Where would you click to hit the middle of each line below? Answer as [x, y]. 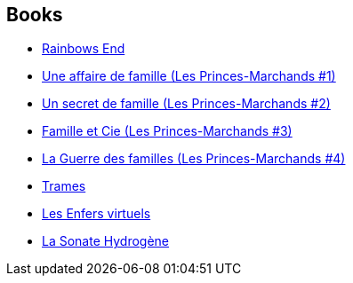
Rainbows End [84, 49]
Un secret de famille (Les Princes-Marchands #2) [186, 104]
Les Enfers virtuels [96, 214]
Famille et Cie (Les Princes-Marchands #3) [167, 131]
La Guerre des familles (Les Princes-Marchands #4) [194, 159]
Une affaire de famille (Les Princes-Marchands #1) [189, 76]
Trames [64, 186]
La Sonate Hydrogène [106, 241]
